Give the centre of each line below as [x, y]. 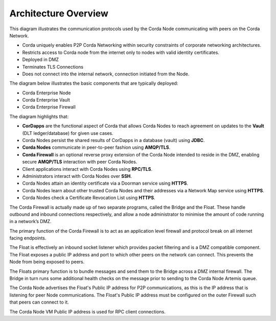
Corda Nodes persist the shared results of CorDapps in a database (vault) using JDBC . [113, 141]
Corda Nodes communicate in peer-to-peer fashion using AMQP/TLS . [96, 147]
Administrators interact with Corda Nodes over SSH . [77, 176]
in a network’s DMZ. [30, 222]
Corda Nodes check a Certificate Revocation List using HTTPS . [89, 198]
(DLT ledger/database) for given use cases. [68, 133]
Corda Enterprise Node [47, 93]
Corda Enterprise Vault [46, 100]
